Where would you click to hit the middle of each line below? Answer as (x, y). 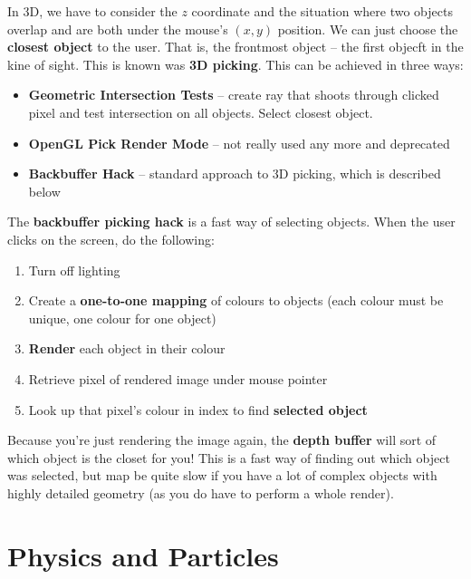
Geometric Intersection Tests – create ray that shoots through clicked (234, 95)
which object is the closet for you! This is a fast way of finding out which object (229, 457)
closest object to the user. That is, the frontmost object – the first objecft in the (235, 47)
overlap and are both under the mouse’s (118, 29)
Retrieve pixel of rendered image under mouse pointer (178, 378)
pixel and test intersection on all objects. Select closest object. (201, 112)
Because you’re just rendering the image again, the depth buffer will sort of (222, 440)
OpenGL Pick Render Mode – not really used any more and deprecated (239, 143)
